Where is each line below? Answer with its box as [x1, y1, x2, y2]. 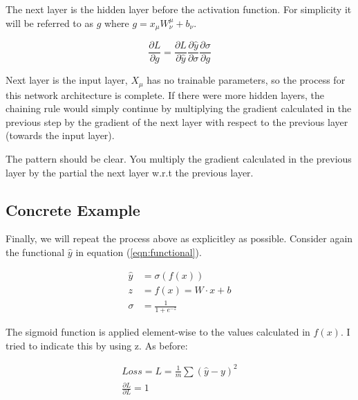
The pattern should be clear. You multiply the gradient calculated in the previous [6, 151, 352, 165]
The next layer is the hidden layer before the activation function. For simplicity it [6, 2, 352, 16]
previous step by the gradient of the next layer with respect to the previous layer [6, 114, 348, 129]
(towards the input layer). [6, 128, 115, 143]
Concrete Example [6, 199, 140, 220]
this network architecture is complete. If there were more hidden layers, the [6, 87, 324, 102]
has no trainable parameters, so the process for [147, 73, 346, 87]
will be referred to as [6, 15, 93, 30]
